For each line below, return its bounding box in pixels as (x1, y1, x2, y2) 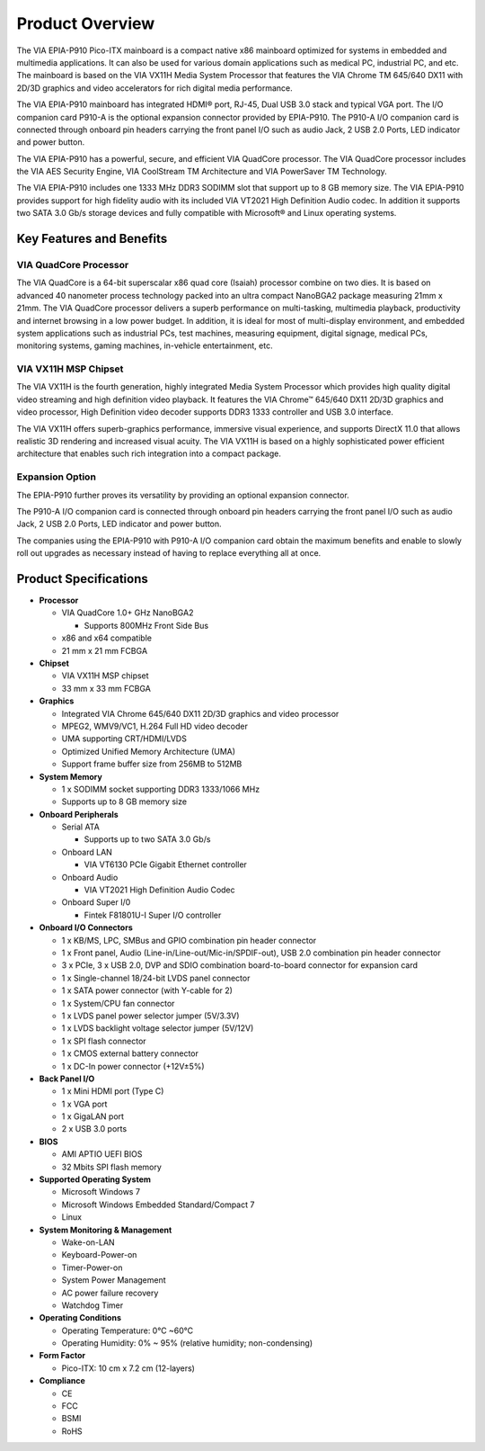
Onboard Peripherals (39, 809, 119, 820)
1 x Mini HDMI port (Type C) (61, 1086, 164, 1097)
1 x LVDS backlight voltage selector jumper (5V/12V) (61, 1023, 254, 1034)
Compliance (39, 1375, 85, 1386)
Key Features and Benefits (16, 231, 168, 246)
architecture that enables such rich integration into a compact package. (16, 448, 282, 459)
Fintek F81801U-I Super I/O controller (84, 909, 222, 920)
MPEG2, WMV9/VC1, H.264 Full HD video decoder (61, 721, 249, 731)
